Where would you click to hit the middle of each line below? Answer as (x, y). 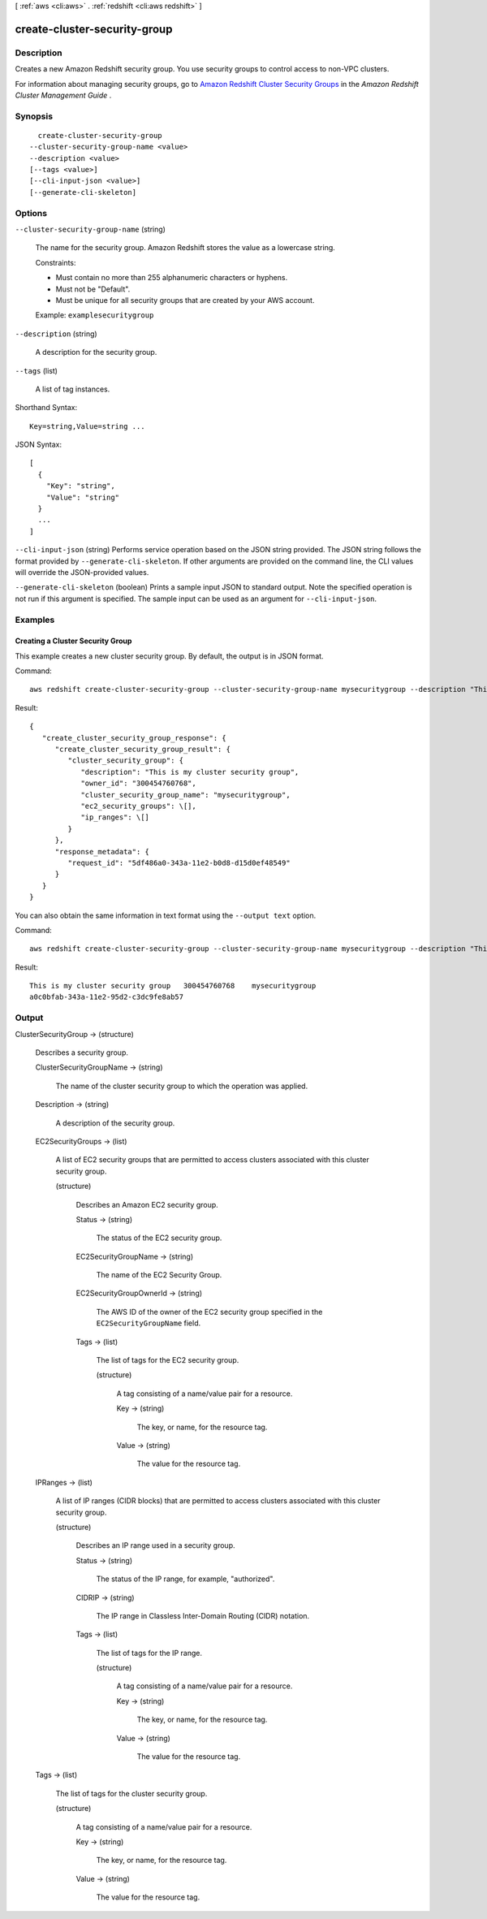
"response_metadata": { (102, 851)
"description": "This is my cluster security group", (190, 772)
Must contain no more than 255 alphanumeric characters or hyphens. (172, 278)
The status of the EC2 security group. (159, 1238)
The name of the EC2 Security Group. (159, 1275)
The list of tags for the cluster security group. (131, 1793)
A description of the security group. (115, 1123)
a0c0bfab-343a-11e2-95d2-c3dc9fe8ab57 (107, 997)
